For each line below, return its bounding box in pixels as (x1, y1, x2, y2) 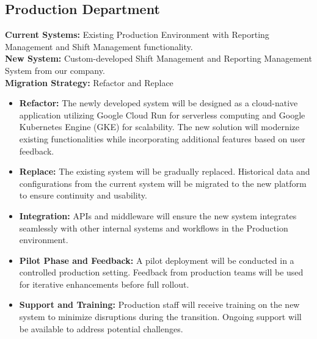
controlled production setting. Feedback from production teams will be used (19, 266, 304, 279)
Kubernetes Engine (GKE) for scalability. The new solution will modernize (19, 120, 300, 133)
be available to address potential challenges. (19, 322, 183, 335)
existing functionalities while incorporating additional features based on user (19, 132, 305, 145)
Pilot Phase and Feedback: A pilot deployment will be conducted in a (19, 253, 294, 266)
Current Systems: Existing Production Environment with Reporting (5, 28, 269, 41)
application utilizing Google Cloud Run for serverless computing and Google (19, 108, 305, 121)
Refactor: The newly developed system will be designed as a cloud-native (19, 97, 298, 109)
